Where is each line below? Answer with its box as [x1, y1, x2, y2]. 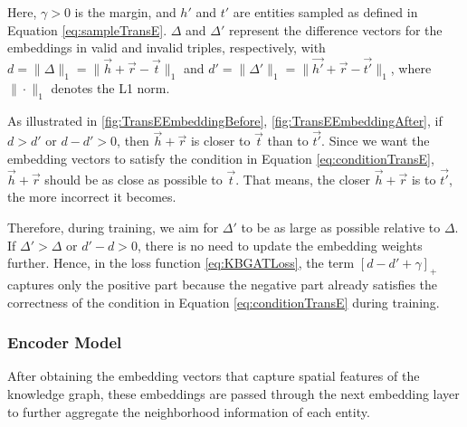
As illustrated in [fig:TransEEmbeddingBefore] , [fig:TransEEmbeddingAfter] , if [7, 110, 443, 129]
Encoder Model [7, 331, 122, 354]
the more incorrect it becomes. [7, 187, 176, 206]
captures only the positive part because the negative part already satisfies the [7, 274, 438, 293]
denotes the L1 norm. [51, 78, 170, 97]
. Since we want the [321, 131, 430, 150]
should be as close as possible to [44, 169, 223, 188]
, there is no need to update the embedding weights [137, 235, 423, 254]
